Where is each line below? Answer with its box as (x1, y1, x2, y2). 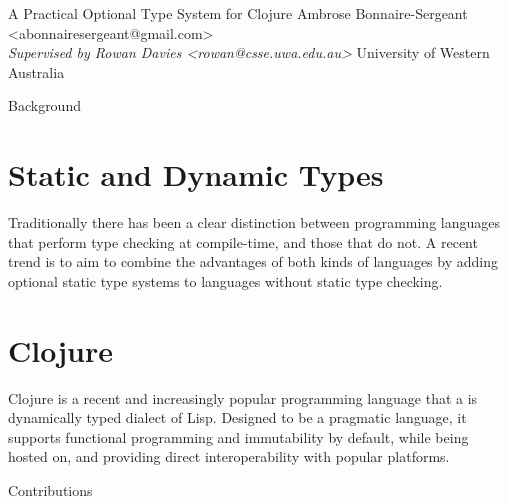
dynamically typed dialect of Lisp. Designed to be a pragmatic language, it (8, 407, 467, 428)
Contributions (8, 479, 93, 500)
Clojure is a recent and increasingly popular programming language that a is (8, 387, 478, 408)
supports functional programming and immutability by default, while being (8, 426, 469, 447)
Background (8, 95, 81, 116)
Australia (8, 61, 65, 82)
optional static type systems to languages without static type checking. (8, 270, 443, 291)
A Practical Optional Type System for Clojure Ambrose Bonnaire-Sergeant (8, 3, 468, 23)
